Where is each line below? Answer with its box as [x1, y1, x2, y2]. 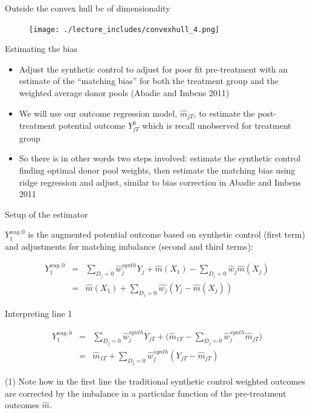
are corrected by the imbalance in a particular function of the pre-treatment [5, 386, 286, 399]
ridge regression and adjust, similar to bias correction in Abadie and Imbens [19, 175, 302, 188]
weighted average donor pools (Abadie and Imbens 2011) [19, 86, 230, 99]
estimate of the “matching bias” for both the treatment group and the [19, 74, 279, 87]
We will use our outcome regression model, [19, 106, 178, 119]
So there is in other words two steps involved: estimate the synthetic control [19, 152, 301, 164]
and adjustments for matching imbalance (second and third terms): [5, 239, 253, 252]
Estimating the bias [5, 42, 78, 55]
